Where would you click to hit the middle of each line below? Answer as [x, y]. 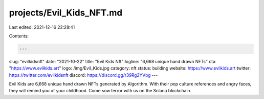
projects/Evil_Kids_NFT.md [66, 13]
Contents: [19, 36]
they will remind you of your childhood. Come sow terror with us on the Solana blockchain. [100, 91]
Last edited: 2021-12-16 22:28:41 [42, 27]
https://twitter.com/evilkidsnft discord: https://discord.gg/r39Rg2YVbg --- [84, 75]
